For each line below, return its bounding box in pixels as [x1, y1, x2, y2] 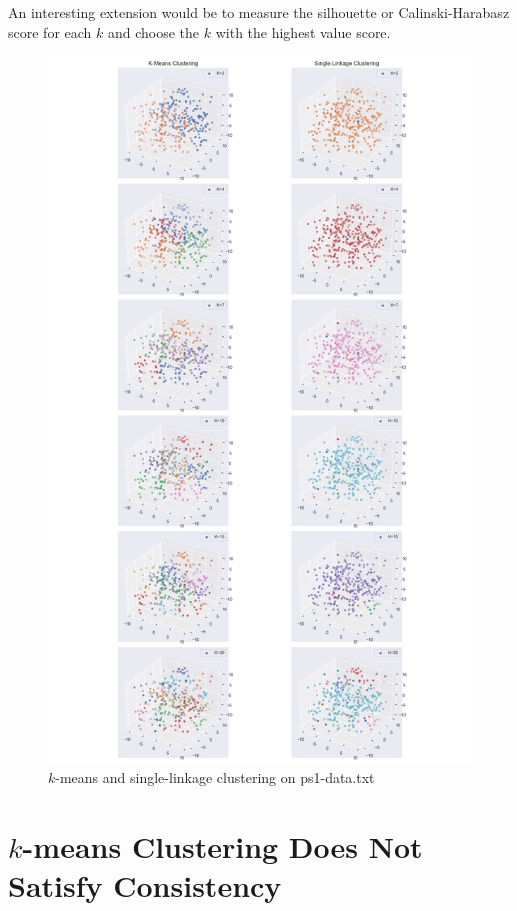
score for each [8, 21, 92, 42]
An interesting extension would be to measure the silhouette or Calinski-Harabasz [8, 2, 510, 22]
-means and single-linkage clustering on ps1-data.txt [55, 766, 375, 787]
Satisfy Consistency [8, 864, 282, 905]
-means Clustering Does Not [22, 825, 423, 866]
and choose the [107, 21, 200, 42]
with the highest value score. [215, 21, 391, 42]
